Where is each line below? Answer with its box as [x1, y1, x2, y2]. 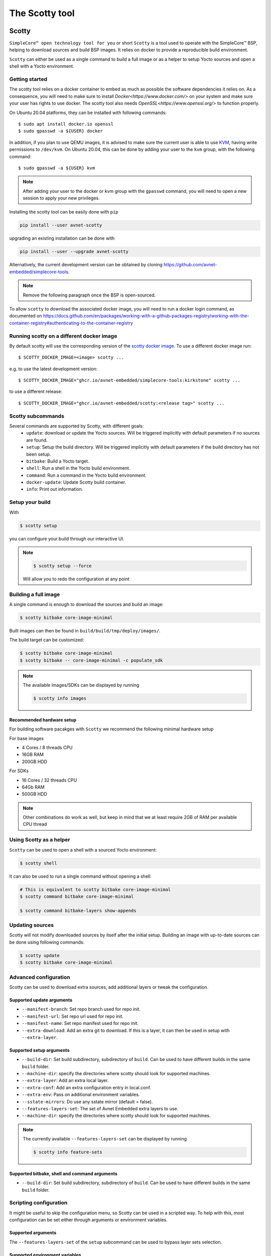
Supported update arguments [9, 997, 73, 1003]
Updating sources [9, 922, 54, 929]
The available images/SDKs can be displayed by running [23, 682, 140, 688]
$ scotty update [20, 953, 60, 958]
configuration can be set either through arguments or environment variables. [9, 1217, 168, 1223]
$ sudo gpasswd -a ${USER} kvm [18, 165, 95, 171]
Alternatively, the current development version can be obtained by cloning [9, 262, 163, 268]
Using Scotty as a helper [9, 836, 70, 844]
